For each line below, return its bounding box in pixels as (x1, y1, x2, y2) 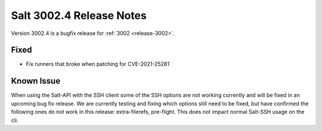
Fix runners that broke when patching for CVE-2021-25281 (26, 60, 170, 68)
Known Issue (11, 76, 61, 86)
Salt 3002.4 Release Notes (11, 9, 147, 22)
